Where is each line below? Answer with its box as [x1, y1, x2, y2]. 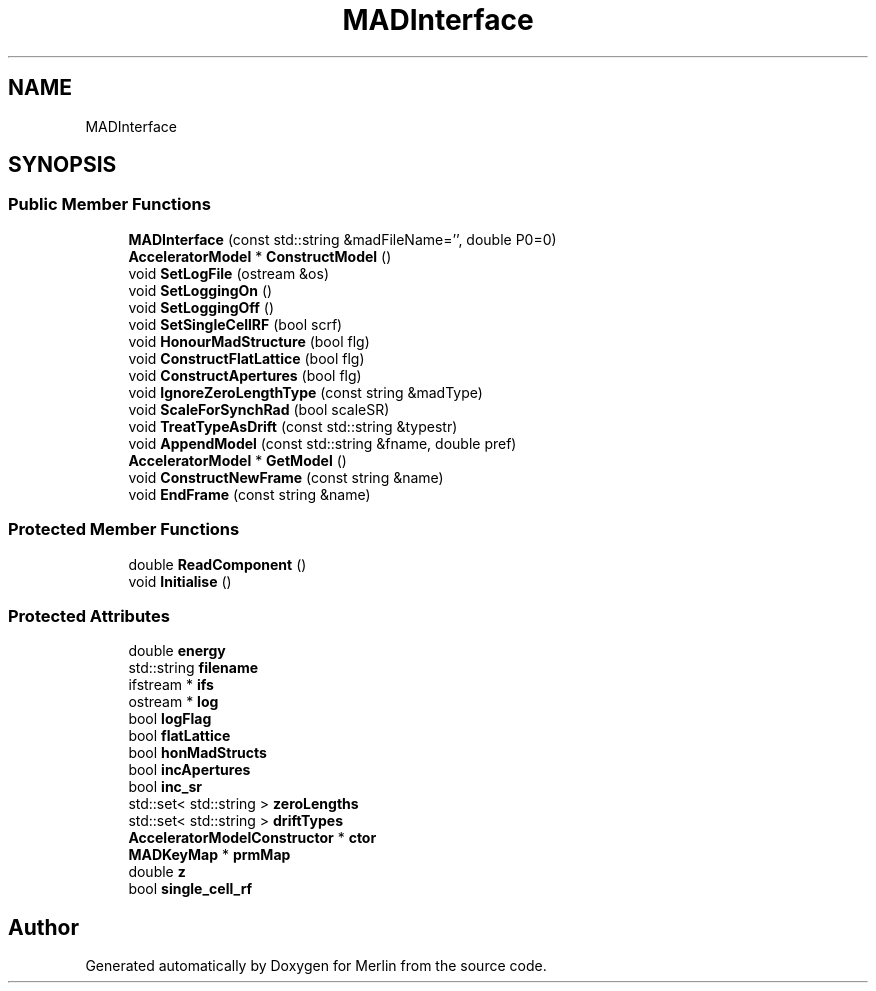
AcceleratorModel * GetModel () [128, 451, 347, 469]
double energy [128, 642, 226, 660]
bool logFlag [128, 710, 212, 728]
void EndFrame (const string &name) [128, 485, 371, 503]
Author [8, 914, 79, 940]
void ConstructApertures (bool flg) [128, 366, 362, 384]
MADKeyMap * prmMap [128, 846, 291, 864]
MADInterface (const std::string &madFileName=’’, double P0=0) [128, 230, 557, 248]
